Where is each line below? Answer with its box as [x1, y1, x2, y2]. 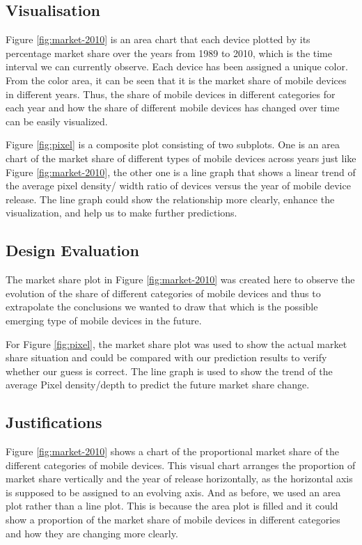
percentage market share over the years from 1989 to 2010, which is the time [6, 45, 332, 60]
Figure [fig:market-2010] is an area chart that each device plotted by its [6, 32, 310, 47]
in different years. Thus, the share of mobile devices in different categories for [6, 86, 336, 101]
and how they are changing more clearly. [6, 526, 178, 540]
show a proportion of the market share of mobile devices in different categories [6, 512, 340, 527]
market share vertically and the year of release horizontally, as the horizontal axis [6, 471, 353, 486]
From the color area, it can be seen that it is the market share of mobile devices [6, 72, 347, 87]
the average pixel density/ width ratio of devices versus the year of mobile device [6, 178, 351, 193]
